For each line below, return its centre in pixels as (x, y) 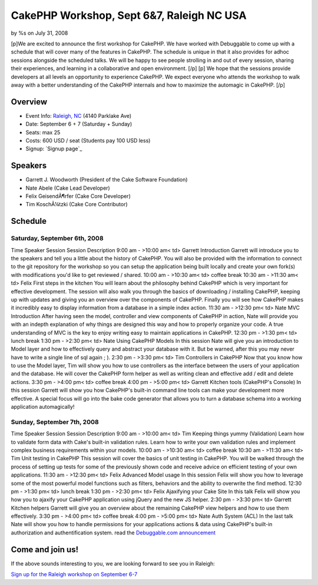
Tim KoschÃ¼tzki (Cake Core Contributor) (77, 204)
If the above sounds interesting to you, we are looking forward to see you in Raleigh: (113, 563)
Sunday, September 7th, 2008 (55, 422)
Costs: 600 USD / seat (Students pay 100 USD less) (88, 140)
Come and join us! (45, 549)
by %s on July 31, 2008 (39, 33)
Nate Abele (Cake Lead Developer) (68, 188)
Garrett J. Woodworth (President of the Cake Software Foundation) (107, 180)
